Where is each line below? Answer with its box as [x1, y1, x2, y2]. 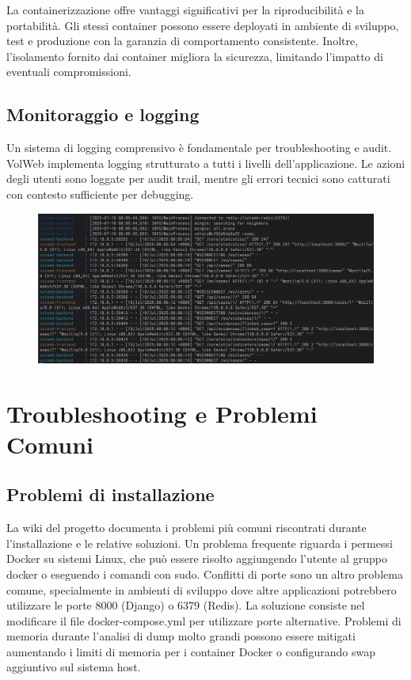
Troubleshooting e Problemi [6, 397, 318, 429]
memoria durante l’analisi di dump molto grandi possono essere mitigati [6, 628, 356, 644]
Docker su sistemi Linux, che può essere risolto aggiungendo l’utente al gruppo [6, 550, 387, 567]
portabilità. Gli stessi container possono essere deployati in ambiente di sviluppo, [6, 17, 399, 33]
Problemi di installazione [6, 482, 215, 507]
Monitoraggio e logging [6, 102, 200, 127]
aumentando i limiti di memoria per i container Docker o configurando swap [6, 643, 375, 659]
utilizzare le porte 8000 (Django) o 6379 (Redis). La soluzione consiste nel [6, 597, 365, 614]
